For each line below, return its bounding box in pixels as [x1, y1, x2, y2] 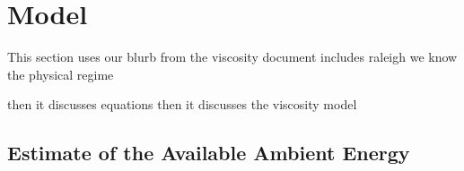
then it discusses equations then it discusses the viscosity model [7, 95, 357, 114]
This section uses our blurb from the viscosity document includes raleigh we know [7, 47, 458, 66]
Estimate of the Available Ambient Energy [7, 139, 410, 167]
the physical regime [7, 64, 114, 83]
